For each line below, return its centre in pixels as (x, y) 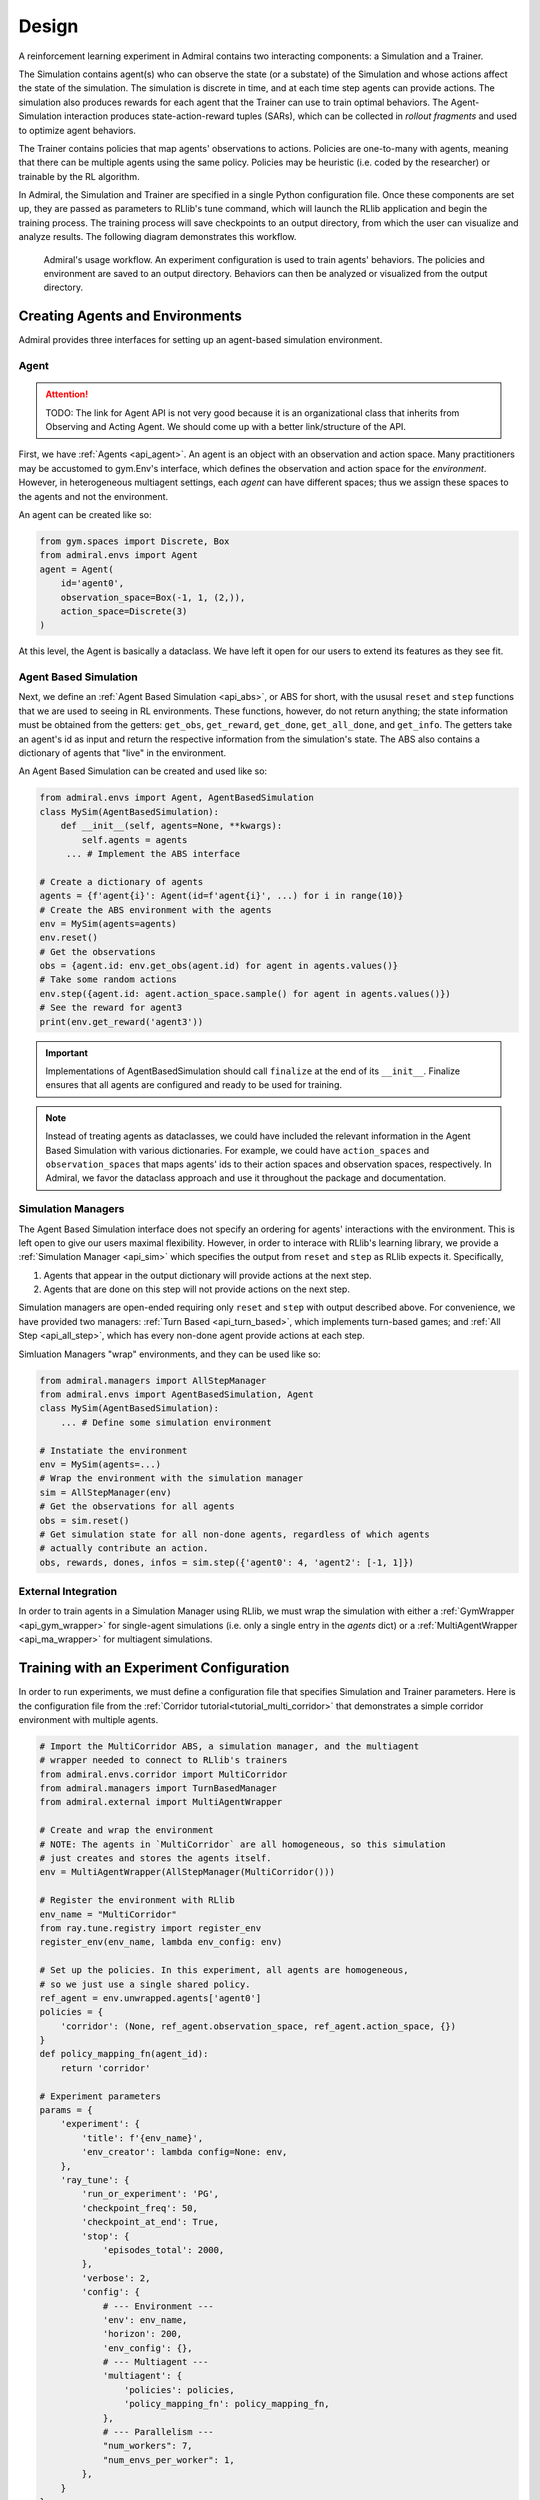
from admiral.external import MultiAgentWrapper (161, 1802)
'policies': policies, (179, 2389)
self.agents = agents (134, 839)
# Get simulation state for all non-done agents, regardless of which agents (234, 1534)
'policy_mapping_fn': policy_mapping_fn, (226, 2404)
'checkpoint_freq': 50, (140, 2208)
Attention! (67, 394)
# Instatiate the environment (113, 1450)
